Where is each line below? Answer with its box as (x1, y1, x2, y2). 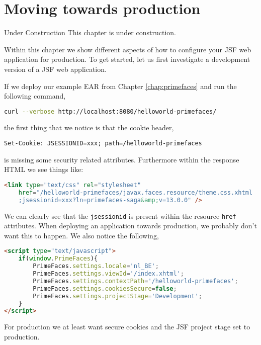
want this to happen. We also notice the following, (4, 230, 159, 240)
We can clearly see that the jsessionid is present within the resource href (4, 210, 236, 221)
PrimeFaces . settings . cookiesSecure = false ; (33, 285, 177, 292)
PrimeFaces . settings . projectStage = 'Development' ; (33, 292, 202, 300)
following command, (4, 91, 66, 101)
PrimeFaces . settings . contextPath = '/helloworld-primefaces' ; (33, 277, 238, 285)
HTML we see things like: (4, 164, 83, 175)
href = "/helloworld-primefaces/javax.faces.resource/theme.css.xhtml (18, 189, 252, 196)
